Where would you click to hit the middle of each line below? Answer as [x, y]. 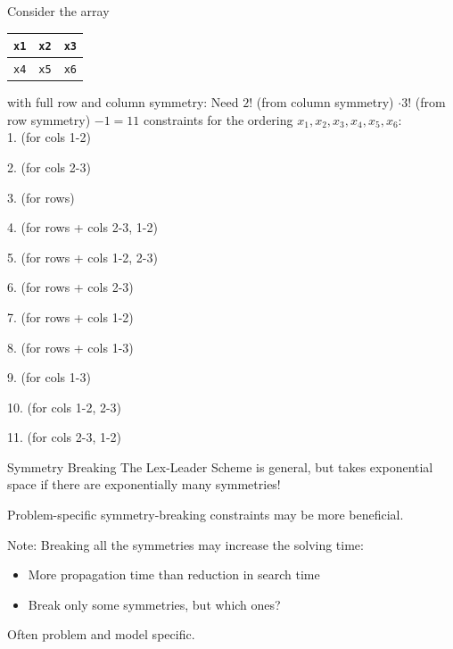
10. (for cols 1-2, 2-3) [65, 407]
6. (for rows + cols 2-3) [70, 287]
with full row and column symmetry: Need [123, 102]
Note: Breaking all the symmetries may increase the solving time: [185, 544]
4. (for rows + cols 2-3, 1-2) [82, 227]
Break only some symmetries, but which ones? [154, 604]
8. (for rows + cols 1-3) [70, 347]
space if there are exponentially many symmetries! [144, 484]
